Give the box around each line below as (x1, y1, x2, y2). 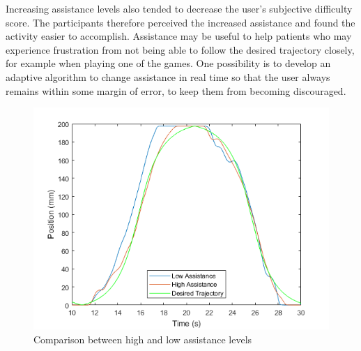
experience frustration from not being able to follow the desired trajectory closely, (6, 42, 355, 57)
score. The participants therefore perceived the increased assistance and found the (6, 15, 355, 29)
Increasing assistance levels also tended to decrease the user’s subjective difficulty (6, 1, 353, 15)
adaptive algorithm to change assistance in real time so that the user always (6, 69, 330, 84)
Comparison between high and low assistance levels (33, 331, 252, 346)
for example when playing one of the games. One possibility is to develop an (6, 56, 331, 70)
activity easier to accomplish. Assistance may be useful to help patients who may (6, 29, 352, 43)
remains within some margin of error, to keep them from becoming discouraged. (6, 83, 346, 98)
